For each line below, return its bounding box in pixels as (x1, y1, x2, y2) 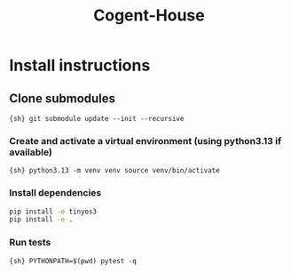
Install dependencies (9, 187, 102, 199)
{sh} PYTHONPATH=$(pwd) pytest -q (9, 256, 138, 265)
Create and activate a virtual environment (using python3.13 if (9, 134, 282, 147)
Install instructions (9, 55, 151, 76)
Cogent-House (92, 5, 206, 26)
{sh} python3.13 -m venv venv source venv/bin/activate (9, 166, 220, 175)
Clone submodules (9, 91, 116, 106)
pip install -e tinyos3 (9, 206, 98, 216)
